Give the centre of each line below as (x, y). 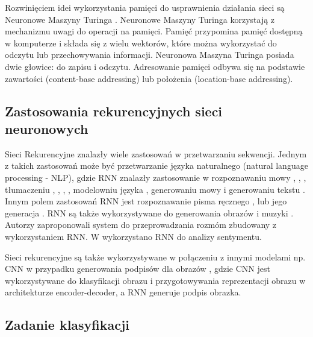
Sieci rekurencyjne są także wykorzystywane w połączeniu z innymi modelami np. (155, 257)
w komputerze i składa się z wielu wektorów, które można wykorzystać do (141, 43)
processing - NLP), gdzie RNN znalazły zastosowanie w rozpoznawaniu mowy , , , (156, 177)
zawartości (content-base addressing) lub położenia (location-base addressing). (149, 78)
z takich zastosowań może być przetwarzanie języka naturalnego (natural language (156, 165)
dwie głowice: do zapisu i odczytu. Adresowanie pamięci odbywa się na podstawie (155, 66)
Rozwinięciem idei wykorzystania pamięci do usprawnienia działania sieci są (145, 7)
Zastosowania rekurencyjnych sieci (114, 111)
